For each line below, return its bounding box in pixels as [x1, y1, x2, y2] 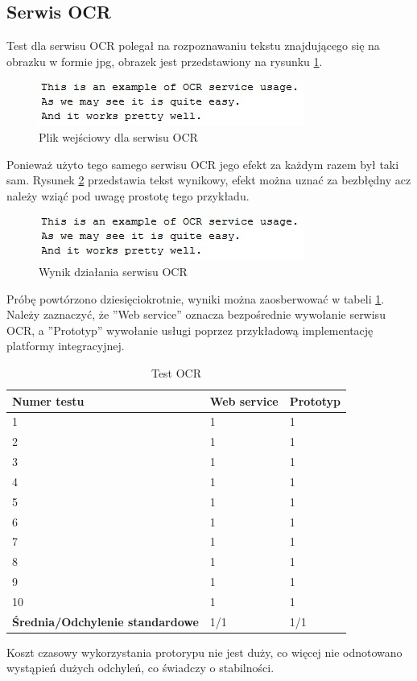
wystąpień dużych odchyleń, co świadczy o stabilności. [6, 659, 275, 676]
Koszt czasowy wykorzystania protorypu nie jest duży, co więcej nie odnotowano [6, 643, 403, 660]
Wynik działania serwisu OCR [39, 262, 188, 279]
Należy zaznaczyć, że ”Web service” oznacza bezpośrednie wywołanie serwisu [6, 306, 386, 323]
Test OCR [151, 364, 202, 381]
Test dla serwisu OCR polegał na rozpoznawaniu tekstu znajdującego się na [6, 37, 380, 54]
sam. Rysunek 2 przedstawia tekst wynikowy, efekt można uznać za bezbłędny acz [6, 171, 411, 188]
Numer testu [12, 392, 85, 409]
